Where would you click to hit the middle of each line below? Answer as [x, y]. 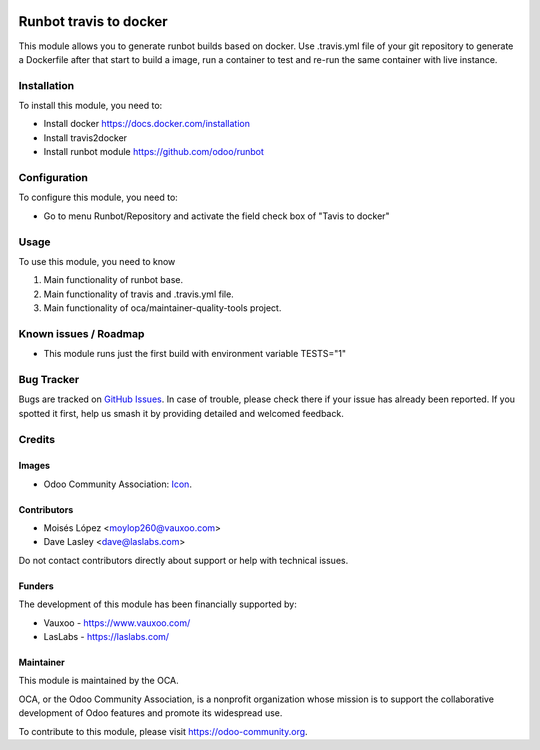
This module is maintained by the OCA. [98, 681]
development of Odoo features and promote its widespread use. [150, 713]
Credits [36, 439]
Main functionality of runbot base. [113, 280]
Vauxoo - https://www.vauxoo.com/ [117, 622]
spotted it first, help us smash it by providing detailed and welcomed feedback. [181, 413]
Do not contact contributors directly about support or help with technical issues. [183, 560]
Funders [36, 586]
